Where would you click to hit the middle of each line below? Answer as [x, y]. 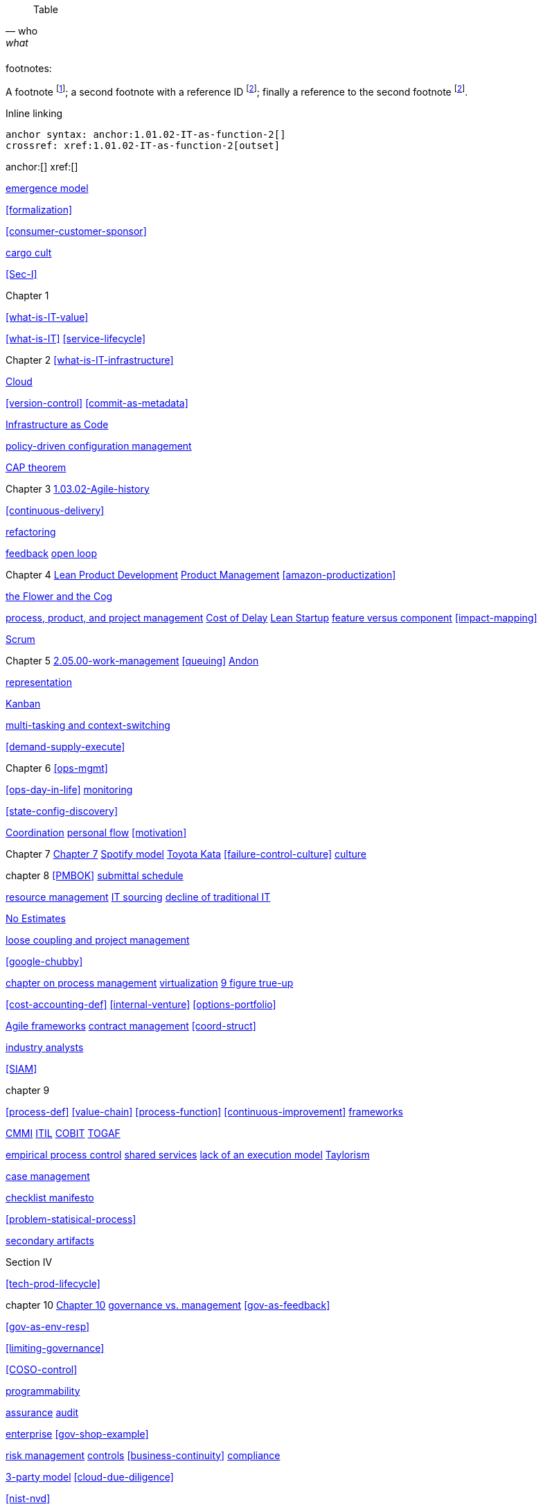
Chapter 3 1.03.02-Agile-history [78, 488]
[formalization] [39, 209]
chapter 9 [28, 1090]
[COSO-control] [42, 1369]
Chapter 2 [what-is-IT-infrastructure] [90, 360]
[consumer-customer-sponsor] [76, 231]
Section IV [29, 1262]
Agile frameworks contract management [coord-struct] [131, 1025]
